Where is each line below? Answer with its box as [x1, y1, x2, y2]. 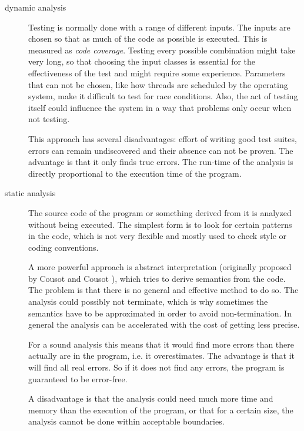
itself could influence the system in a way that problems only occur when [28, 101, 292, 113]
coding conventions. [28, 241, 99, 253]
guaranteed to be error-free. [28, 372, 128, 385]
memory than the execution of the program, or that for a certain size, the [28, 403, 293, 416]
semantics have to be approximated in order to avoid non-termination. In [28, 307, 292, 319]
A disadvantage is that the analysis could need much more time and [28, 392, 273, 405]
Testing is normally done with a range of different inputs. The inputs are [28, 21, 290, 33]
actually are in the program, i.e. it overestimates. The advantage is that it [28, 349, 295, 362]
